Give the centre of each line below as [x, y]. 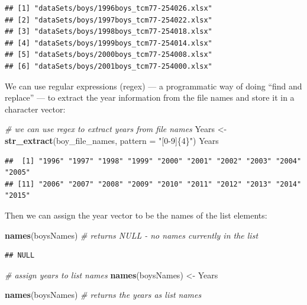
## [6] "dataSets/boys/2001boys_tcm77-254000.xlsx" [109, 66]
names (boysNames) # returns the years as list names [103, 295]
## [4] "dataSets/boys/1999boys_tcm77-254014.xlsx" [109, 43]
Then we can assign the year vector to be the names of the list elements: [136, 215]
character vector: [35, 109]
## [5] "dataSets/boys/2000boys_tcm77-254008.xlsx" [109, 55]
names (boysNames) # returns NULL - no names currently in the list [132, 235]
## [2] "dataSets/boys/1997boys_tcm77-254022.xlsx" [109, 20]
